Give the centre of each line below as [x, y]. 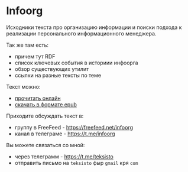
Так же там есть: [27, 45]
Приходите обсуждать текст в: [45, 116]
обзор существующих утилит [52, 69]
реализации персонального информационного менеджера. [81, 33]
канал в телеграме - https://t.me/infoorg [65, 134]
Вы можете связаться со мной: [46, 145]
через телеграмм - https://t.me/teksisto [64, 156]
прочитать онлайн [38, 98]
